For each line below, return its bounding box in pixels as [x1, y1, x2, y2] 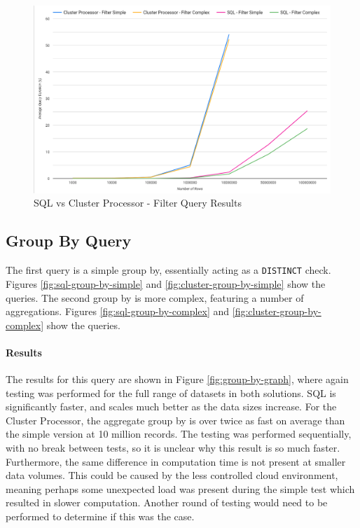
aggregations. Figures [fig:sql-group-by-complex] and [6, 304, 230, 319]
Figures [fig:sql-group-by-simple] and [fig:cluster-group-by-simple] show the [6, 276, 326, 291]
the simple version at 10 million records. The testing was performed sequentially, [6, 426, 352, 441]
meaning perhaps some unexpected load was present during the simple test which [6, 481, 355, 496]
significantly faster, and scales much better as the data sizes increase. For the [6, 399, 337, 414]
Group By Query [6, 230, 132, 251]
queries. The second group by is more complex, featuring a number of [6, 290, 304, 305]
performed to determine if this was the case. [6, 509, 195, 524]
